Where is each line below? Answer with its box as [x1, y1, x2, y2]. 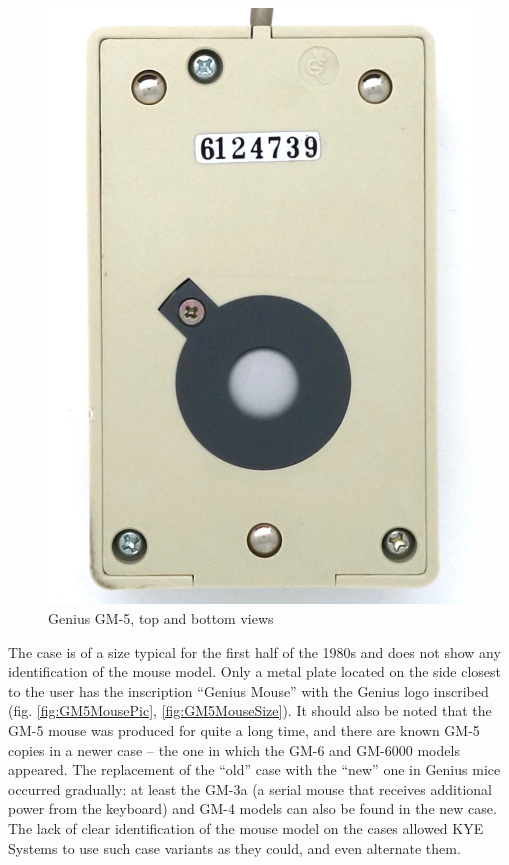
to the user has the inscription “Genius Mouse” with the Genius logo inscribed [8, 680, 489, 701]
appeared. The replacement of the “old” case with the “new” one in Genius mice [8, 759, 501, 780]
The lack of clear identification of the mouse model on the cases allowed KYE [8, 817, 484, 838]
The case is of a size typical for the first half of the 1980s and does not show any [8, 641, 501, 662]
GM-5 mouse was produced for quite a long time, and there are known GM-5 [8, 719, 480, 740]
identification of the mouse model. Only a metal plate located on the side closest [8, 661, 501, 682]
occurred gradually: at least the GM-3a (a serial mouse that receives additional [8, 778, 492, 799]
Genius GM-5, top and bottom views [48, 607, 274, 628]
